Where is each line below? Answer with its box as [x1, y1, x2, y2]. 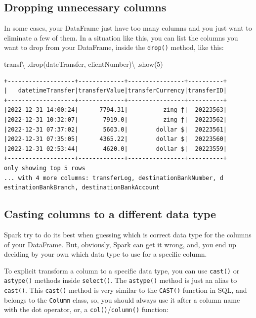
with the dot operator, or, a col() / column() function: [4, 304, 169, 315]
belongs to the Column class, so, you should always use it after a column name [4, 294, 240, 305]
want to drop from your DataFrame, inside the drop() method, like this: [4, 42, 224, 52]
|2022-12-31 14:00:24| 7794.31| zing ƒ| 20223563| [4, 106, 227, 114]
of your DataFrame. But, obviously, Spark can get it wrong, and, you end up [4, 239, 236, 249]
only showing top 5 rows [4, 164, 85, 172]
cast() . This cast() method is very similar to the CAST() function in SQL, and [4, 285, 247, 295]
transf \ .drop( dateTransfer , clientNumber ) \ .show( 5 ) [4, 59, 163, 69]
